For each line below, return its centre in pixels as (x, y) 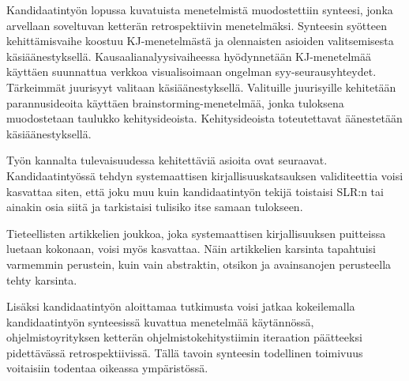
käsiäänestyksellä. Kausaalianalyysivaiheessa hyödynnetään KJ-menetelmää (189, 56)
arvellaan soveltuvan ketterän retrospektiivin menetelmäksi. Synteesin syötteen (197, 25)
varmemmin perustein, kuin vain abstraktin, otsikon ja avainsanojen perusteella (199, 264)
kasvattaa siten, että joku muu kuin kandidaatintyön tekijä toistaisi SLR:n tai (195, 191)
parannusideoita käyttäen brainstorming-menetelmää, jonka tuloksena (175, 102)
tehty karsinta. (42, 279)
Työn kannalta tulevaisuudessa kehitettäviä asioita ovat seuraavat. (167, 160)
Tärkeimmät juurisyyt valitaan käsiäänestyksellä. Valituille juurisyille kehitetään (201, 87)
